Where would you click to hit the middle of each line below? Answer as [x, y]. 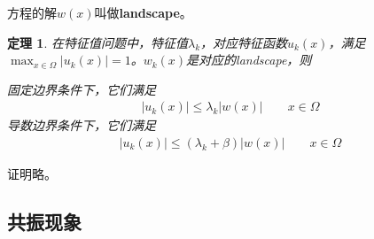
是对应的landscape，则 [249, 60]
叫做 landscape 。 [143, 12]
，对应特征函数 [244, 42]
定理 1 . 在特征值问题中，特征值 [97, 42]
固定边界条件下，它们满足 [82, 89]
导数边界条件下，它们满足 [82, 125]
